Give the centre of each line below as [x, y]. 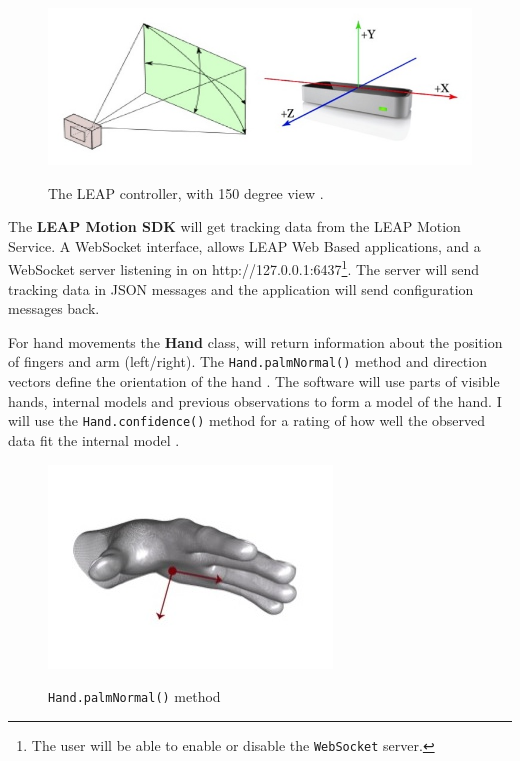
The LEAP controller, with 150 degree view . [186, 192]
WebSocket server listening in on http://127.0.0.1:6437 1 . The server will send [244, 268]
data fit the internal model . [94, 439]
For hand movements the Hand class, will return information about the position [255, 341]
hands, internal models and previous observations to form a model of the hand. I [255, 400]
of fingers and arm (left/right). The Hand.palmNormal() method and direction [247, 361]
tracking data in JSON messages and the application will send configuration [241, 288]
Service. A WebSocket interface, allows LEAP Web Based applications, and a [244, 245]
